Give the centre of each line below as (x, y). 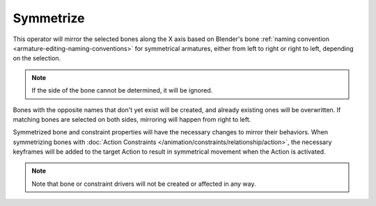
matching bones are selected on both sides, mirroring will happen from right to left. (132, 119)
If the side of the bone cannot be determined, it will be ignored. (122, 90)
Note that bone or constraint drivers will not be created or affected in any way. (144, 184)
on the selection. (37, 58)
